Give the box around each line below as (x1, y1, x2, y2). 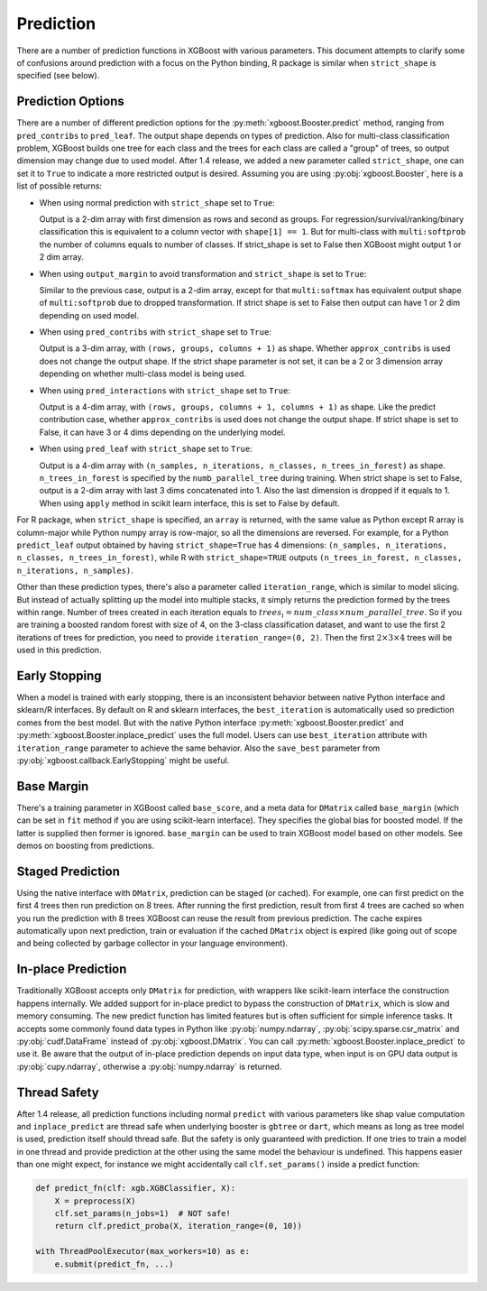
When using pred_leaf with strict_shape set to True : (39, 443, 253, 455)
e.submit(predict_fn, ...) (54, 1259, 175, 1269)
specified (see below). (16, 70, 100, 81)
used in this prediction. (16, 645, 102, 656)
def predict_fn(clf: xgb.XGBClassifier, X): (35, 1183, 236, 1194)
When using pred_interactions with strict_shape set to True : (39, 384, 290, 396)
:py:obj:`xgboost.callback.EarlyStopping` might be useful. (16, 754, 230, 766)
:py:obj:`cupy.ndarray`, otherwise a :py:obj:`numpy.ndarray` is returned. (16, 1061, 282, 1072)
